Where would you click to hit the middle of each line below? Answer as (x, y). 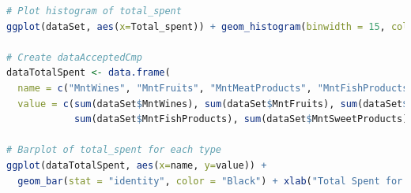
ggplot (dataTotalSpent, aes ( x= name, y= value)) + (137, 165)
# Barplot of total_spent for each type (114, 150)
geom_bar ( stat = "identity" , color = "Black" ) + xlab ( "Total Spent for (210, 181)
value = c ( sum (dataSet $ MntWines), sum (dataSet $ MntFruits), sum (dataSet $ (213, 104)
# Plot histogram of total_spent (94, 11)
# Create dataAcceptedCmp (74, 57)
